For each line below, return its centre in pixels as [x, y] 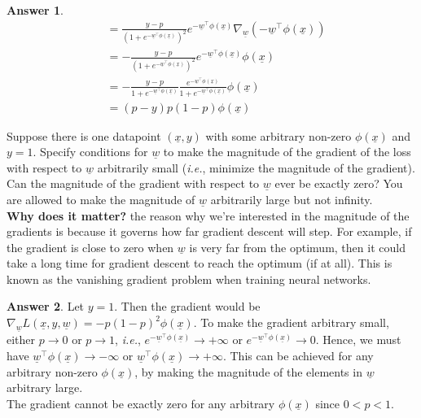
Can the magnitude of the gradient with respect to [133, 183]
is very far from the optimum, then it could [297, 247]
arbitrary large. [45, 388]
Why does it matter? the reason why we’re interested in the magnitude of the [208, 215]
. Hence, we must [358, 340]
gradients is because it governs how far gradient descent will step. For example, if [209, 231]
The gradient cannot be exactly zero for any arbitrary [141, 403]
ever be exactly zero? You [339, 183]
